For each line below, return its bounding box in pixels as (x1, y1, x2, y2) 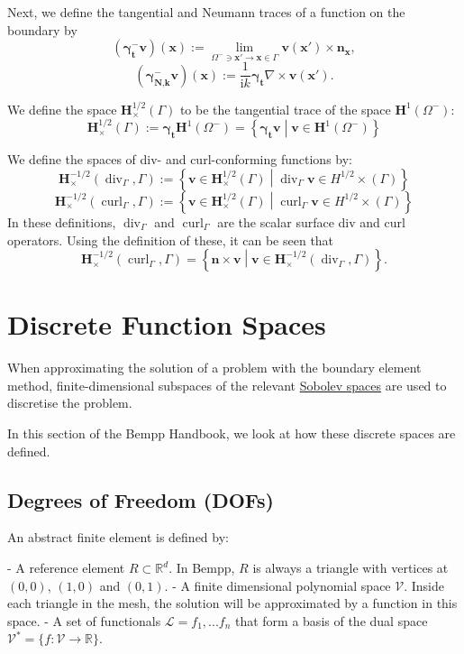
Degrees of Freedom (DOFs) (7, 485, 274, 513)
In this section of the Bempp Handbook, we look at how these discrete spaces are (7, 424, 456, 443)
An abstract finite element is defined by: (7, 528, 229, 547)
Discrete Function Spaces (7, 306, 326, 343)
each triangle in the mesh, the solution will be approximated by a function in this (7, 594, 458, 613)
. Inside (404, 576, 444, 594)
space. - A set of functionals (7, 611, 161, 630)
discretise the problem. (7, 393, 132, 412)
